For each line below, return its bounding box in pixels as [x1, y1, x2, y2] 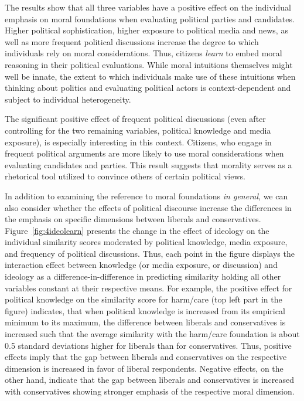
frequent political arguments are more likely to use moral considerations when [5, 147, 284, 159]
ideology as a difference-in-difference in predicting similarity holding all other [5, 270, 281, 283]
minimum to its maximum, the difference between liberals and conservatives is [5, 316, 286, 328]
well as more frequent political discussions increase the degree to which [5, 35, 259, 47]
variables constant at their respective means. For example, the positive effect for [5, 281, 292, 294]
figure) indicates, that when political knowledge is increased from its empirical [5, 304, 285, 317]
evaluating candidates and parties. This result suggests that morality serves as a [5, 158, 292, 171]
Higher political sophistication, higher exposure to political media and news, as [5, 24, 288, 36]
